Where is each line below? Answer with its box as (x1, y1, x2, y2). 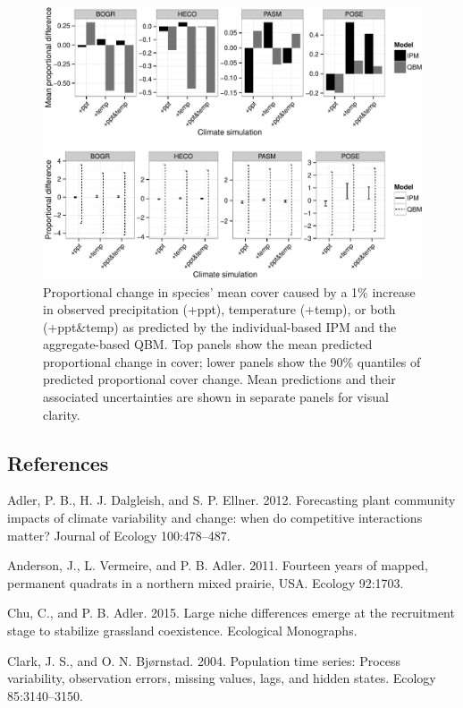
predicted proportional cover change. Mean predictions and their (43, 370, 396, 388)
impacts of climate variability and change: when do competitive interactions (7, 508, 423, 527)
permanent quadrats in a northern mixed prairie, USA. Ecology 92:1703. (7, 573, 404, 592)
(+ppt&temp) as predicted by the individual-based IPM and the (43, 317, 397, 336)
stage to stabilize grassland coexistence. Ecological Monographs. (7, 621, 358, 640)
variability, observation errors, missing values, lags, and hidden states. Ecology (7, 669, 436, 687)
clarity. (43, 405, 80, 423)
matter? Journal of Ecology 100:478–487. (7, 525, 231, 544)
